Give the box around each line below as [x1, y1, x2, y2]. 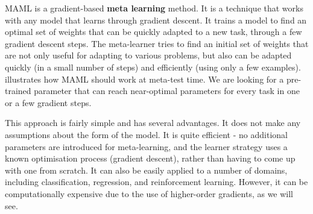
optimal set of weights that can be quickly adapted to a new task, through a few [5, 25, 302, 38]
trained [5, 84, 31, 97]
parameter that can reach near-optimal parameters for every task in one [34, 84, 300, 97]
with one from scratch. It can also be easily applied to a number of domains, [5, 163, 288, 176]
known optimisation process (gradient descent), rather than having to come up [5, 152, 296, 165]
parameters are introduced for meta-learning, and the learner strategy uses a [5, 140, 288, 153]
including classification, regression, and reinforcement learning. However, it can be [5, 175, 308, 188]
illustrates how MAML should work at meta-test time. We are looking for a [5, 72, 284, 85]
